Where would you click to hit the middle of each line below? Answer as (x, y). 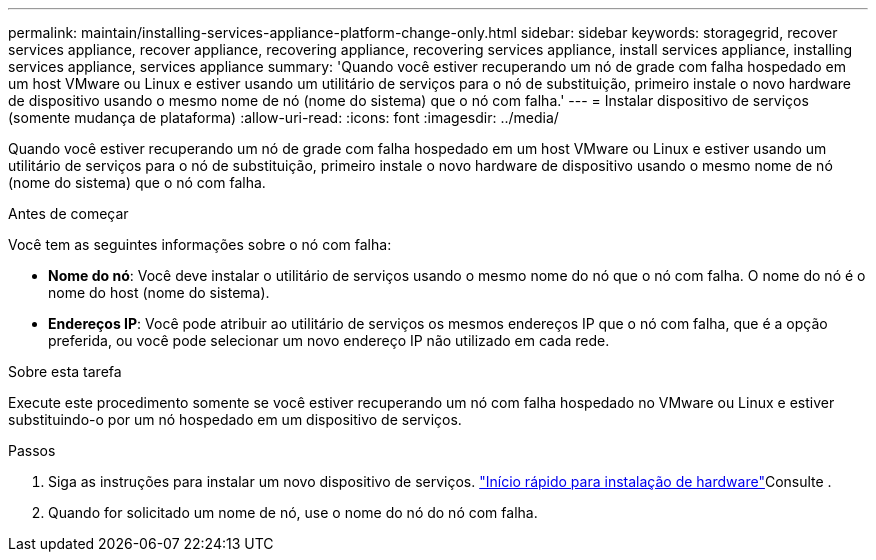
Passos (32, 450)
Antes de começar (68, 213)
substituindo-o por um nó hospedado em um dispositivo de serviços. (235, 419)
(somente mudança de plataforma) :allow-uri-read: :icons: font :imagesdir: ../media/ (283, 117)
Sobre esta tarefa (65, 371)
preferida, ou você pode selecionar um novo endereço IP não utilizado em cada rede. (329, 340)
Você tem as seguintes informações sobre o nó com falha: (200, 244)
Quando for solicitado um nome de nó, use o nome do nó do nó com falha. (293, 512)
